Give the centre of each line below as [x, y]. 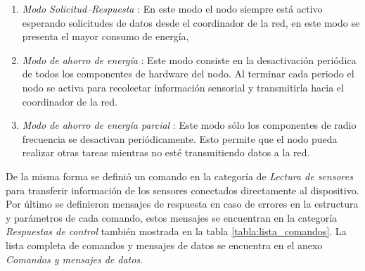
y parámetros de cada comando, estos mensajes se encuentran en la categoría [172, 217]
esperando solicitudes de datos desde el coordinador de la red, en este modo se [191, 22]
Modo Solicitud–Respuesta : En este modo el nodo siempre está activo [172, 8]
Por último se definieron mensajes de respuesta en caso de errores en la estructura [182, 204]
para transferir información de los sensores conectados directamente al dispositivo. [182, 190]
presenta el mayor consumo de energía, [105, 36]
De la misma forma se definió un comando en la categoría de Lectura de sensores [179, 176]
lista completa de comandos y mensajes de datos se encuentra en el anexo [164, 245]
